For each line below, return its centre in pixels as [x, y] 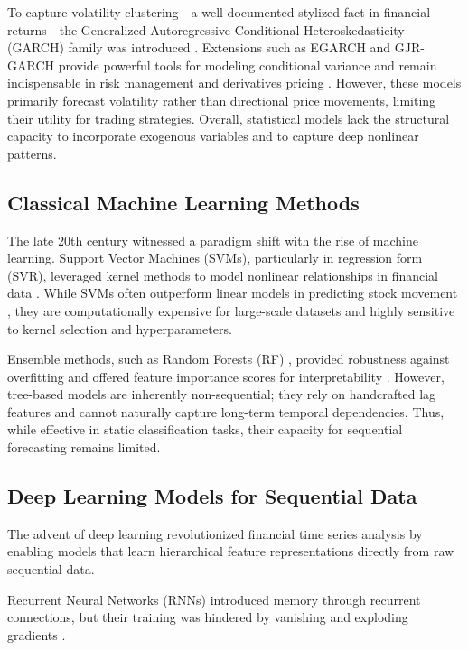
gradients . [37, 634]
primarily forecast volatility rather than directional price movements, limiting [222, 100]
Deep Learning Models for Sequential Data [212, 496]
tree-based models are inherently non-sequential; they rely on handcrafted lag [222, 394]
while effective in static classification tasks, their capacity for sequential [205, 429]
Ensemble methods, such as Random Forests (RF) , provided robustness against [229, 359]
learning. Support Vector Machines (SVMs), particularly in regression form [215, 258]
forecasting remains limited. [84, 447]
